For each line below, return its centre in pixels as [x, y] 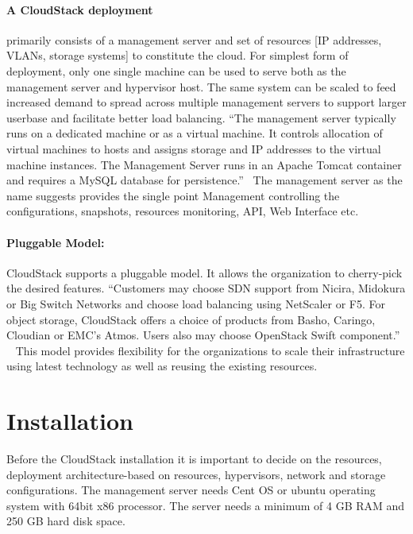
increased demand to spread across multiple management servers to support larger [206, 102]
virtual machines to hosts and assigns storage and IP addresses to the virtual [194, 148]
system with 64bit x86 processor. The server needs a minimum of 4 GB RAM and [206, 505]
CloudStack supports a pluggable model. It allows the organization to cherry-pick [205, 272]
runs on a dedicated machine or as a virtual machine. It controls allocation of [195, 133]
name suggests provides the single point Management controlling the [173, 195]
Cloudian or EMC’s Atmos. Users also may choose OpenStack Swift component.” [203, 335]
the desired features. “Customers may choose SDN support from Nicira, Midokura [206, 288]
